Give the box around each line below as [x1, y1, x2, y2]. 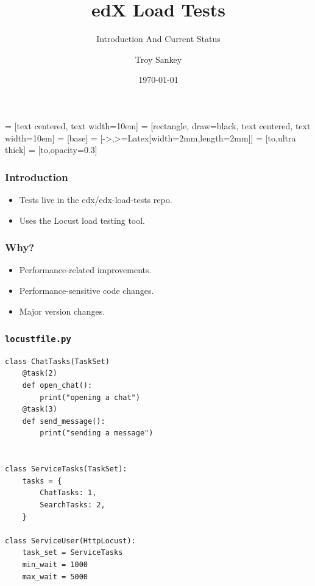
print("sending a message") [40, 429, 154, 438]
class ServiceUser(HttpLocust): [5, 536, 136, 545]
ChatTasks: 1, [40, 488, 97, 498]
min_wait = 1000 [22, 560, 88, 569]
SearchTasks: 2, [40, 501, 105, 509]
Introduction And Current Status [96, 32, 221, 45]
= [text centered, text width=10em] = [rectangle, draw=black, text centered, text [5, 119, 311, 132]
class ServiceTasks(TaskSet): [5, 465, 127, 474]
